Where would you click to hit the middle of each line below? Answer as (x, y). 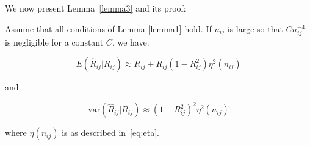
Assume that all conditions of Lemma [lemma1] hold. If (108, 28)
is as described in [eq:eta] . (110, 133)
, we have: (131, 42)
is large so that (255, 28)
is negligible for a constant (54, 42)
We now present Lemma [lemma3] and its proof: (96, 8)
